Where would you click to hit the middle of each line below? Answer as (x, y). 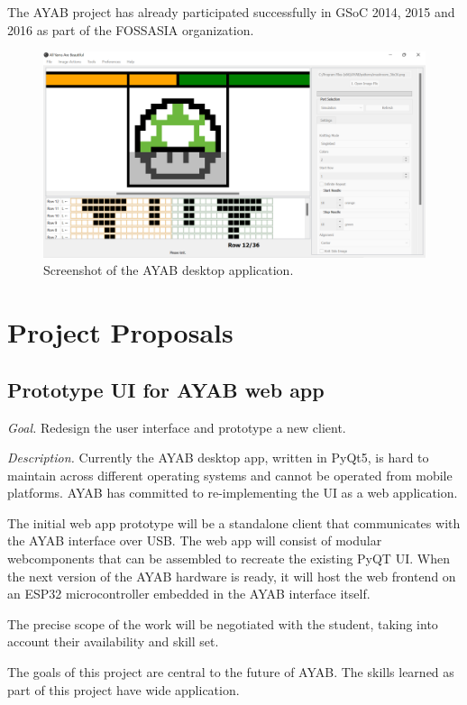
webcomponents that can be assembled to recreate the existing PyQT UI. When (229, 559)
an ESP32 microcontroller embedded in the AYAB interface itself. (189, 594)
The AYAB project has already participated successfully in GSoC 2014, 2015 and (231, 12)
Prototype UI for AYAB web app (166, 389)
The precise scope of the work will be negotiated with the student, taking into (223, 623)
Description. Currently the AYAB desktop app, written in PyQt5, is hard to (218, 458)
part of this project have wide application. (124, 689)
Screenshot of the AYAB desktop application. (169, 270)
